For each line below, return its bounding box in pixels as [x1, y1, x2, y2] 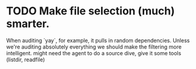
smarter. [6, 17, 50, 31]
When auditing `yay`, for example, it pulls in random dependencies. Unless [6, 37, 190, 44]
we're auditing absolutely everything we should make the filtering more [6, 43, 182, 50]
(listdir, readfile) [6, 56, 45, 63]
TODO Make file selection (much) [6, 4, 175, 18]
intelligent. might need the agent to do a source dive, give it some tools [6, 49, 182, 56]
